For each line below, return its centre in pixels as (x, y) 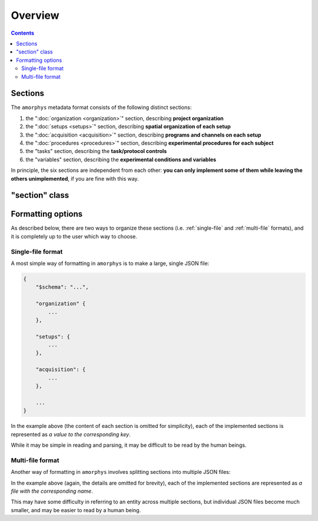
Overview (35, 15)
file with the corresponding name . (52, 491)
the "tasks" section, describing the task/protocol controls (96, 151)
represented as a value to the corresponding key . (71, 434)
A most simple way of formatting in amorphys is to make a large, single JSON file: (110, 263)
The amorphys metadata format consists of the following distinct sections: (101, 107)
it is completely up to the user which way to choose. (74, 236)
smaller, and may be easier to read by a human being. (76, 510)
